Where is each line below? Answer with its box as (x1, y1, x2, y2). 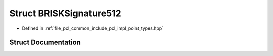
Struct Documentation (9, 38, 81, 47)
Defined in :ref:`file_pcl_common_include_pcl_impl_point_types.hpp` (22, 25, 164, 31)
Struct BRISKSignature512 (9, 8, 121, 19)
